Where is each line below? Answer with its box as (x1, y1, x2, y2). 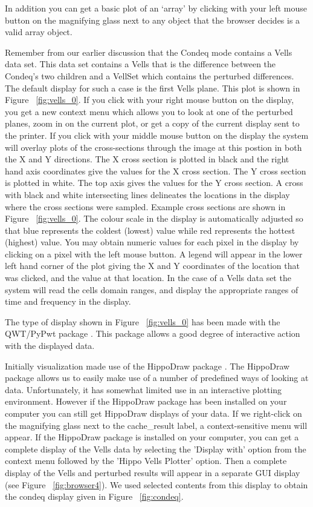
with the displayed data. (5, 339, 95, 352)
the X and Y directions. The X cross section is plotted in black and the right (5, 153, 289, 165)
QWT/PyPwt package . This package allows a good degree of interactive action (5, 327, 300, 340)
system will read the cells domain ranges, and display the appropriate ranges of (5, 283, 298, 296)
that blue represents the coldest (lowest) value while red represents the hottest (5, 224, 295, 236)
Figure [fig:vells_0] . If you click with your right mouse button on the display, (5, 93, 294, 106)
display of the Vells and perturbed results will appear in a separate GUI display (5, 466, 300, 479)
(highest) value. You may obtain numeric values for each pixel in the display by (5, 236, 299, 248)
